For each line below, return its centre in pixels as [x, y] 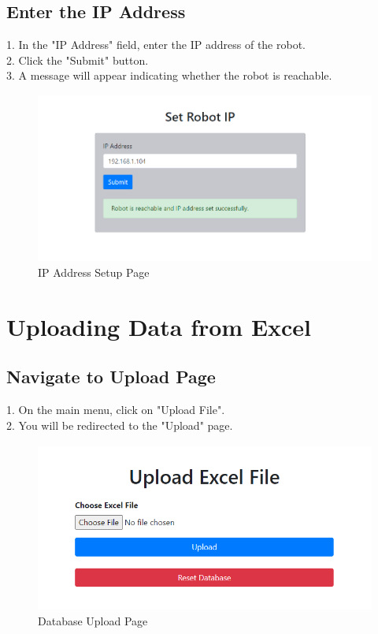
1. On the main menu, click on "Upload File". [116, 410]
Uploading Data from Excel [159, 326]
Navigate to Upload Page [111, 377]
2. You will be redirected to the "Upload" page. [120, 425]
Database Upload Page [93, 620]
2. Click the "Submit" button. [78, 60]
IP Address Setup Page [94, 272]
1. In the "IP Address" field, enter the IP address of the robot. [156, 45]
